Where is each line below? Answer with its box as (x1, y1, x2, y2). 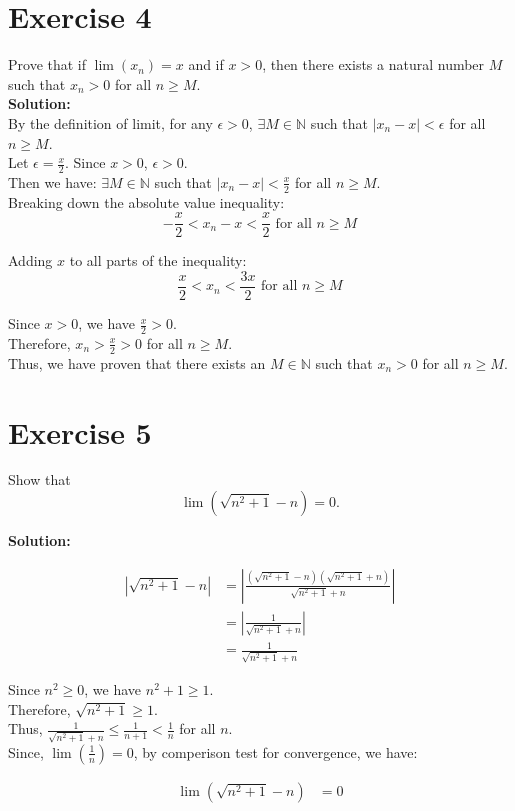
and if (188, 54, 224, 75)
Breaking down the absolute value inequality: (8, 191, 285, 212)
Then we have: (8, 171, 97, 192)
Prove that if (8, 54, 87, 75)
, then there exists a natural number (262, 54, 485, 75)
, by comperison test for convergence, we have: (133, 741, 418, 762)
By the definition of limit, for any (8, 112, 213, 133)
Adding (8, 250, 53, 271)
